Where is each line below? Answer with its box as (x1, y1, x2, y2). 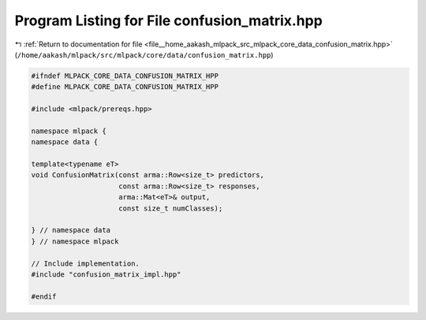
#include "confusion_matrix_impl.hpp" (31, 270, 181, 279)
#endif (31, 292, 57, 301)
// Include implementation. (31, 259, 140, 268)
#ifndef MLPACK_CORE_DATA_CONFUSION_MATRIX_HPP (31, 71, 219, 80)
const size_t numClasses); (118, 203, 223, 213)
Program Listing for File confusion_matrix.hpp (14, 12, 323, 29)
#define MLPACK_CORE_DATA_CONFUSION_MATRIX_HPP (31, 83, 219, 91)
